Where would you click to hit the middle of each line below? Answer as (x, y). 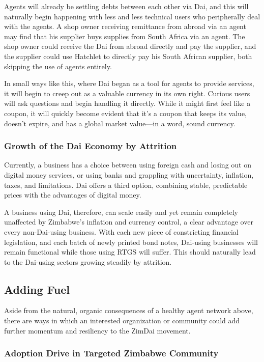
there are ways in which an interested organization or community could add (122, 321)
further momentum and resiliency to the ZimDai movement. (97, 330)
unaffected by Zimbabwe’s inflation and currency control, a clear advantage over (129, 222)
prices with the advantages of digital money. (73, 195)
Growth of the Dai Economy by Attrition (91, 146)
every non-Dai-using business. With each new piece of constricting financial (121, 231)
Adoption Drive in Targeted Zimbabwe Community (111, 353)
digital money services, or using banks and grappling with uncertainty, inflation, (129, 174)
